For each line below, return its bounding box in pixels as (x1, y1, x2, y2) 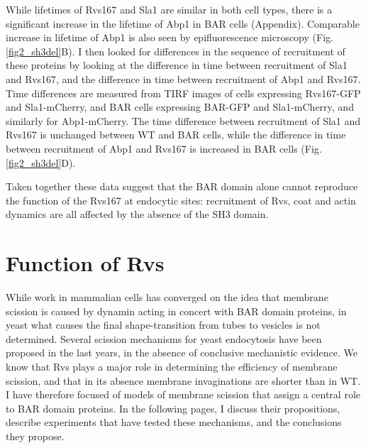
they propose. (6, 428, 65, 443)
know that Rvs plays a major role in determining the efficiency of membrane (6, 359, 338, 373)
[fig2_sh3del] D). (6, 155, 76, 170)
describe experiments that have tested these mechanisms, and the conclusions (6, 415, 342, 430)
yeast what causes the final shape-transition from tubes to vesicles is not (6, 317, 321, 332)
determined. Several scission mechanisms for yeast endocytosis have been (6, 331, 322, 346)
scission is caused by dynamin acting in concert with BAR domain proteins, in (6, 303, 347, 318)
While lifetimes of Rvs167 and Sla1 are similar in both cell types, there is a (6, 2, 332, 16)
